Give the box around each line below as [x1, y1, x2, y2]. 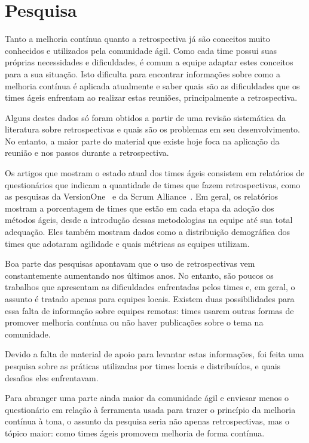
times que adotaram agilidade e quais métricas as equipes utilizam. [5, 237, 250, 249]
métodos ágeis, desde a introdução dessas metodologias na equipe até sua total [5, 213, 293, 226]
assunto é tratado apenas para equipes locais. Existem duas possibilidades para [5, 293, 295, 305]
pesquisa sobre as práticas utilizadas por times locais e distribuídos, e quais [5, 359, 281, 372]
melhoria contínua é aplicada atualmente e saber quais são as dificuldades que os [5, 79, 300, 92]
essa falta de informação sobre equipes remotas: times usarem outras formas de [5, 304, 294, 317]
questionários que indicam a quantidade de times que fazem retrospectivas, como [5, 178, 301, 191]
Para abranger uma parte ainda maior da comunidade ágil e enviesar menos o [5, 391, 289, 404]
